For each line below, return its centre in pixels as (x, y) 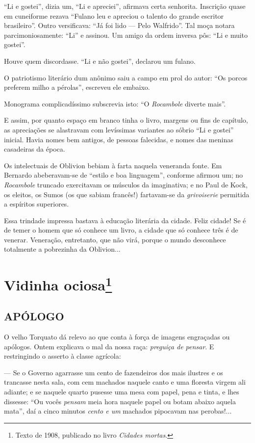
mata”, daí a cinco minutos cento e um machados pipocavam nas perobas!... (118, 411)
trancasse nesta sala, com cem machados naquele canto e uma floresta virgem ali (125, 382)
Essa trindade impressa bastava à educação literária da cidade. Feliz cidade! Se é (125, 220)
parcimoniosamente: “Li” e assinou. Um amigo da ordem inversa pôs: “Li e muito (126, 35)
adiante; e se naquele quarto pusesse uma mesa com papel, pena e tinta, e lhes (122, 391)
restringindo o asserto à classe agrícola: (63, 356)
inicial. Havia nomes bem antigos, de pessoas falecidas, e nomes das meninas (119, 139)
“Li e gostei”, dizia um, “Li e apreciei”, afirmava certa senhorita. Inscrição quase (125, 6)
